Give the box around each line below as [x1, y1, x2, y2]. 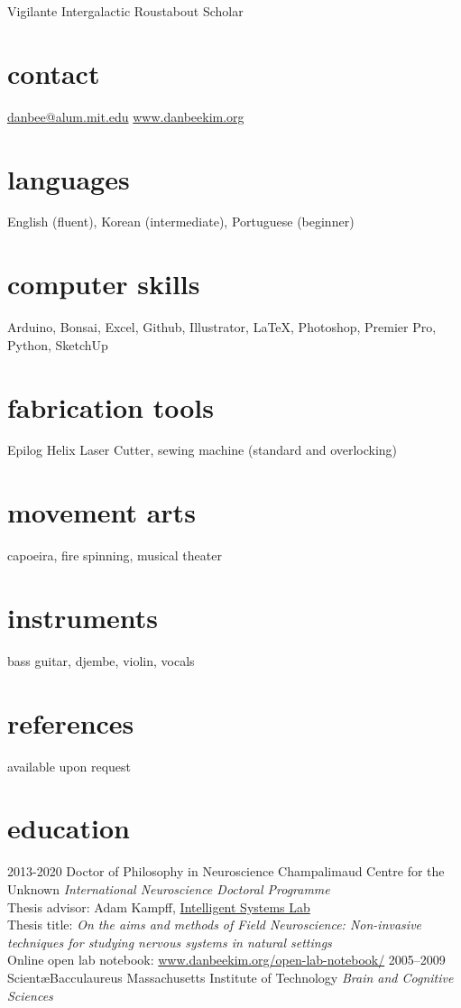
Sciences [7, 985, 53, 1004]
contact [7, 54, 100, 91]
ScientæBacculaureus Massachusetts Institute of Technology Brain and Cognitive [7, 967, 454, 986]
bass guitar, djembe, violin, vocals [7, 651, 195, 670]
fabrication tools [7, 388, 214, 425]
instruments [7, 598, 159, 635]
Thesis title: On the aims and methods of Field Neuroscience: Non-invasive [7, 915, 422, 934]
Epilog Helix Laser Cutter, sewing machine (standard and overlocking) [7, 440, 398, 459]
